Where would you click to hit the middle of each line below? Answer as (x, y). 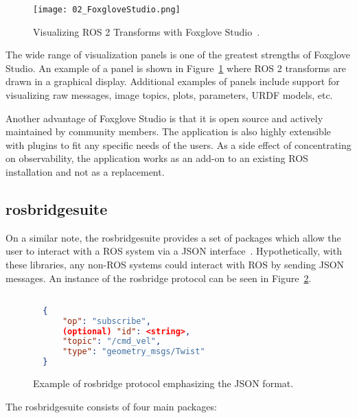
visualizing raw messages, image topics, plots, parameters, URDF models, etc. (169, 95)
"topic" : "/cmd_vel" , (112, 341)
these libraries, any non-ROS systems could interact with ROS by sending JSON (175, 264)
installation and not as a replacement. (85, 172)
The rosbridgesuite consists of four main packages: (111, 406)
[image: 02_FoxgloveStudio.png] (107, 10)
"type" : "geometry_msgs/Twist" (134, 352)
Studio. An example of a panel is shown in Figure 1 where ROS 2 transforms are (176, 68)
